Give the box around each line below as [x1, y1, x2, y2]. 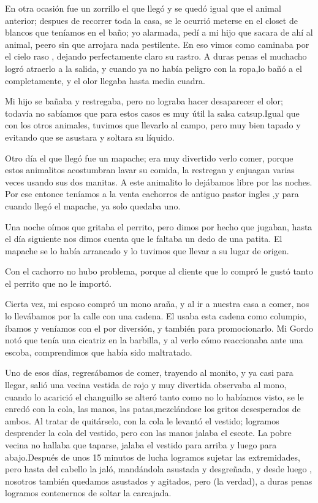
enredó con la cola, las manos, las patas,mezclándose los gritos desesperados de [5, 402, 301, 415]
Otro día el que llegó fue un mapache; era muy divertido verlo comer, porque [5, 151, 293, 164]
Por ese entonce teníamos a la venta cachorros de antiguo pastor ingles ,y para [5, 187, 299, 200]
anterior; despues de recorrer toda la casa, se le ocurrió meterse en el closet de [5, 14, 298, 26]
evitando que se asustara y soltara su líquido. [5, 130, 175, 143]
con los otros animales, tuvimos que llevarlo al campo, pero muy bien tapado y [5, 119, 301, 131]
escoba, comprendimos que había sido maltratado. [5, 345, 192, 358]
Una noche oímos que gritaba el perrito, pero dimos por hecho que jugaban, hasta [5, 220, 312, 233]
